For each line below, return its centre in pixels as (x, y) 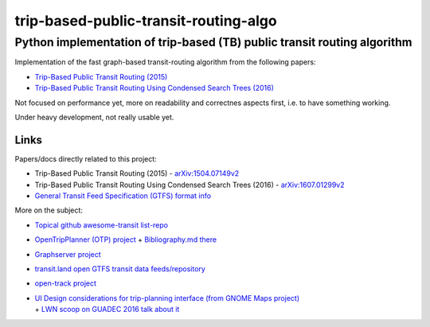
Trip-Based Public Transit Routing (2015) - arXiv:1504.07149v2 (137, 173)
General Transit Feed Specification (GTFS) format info (123, 196)
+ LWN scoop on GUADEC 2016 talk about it (107, 309)
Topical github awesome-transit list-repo (102, 225)
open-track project (66, 283)
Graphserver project (68, 254)
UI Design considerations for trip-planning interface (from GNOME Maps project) (167, 298)
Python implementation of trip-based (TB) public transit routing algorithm (214, 42)
